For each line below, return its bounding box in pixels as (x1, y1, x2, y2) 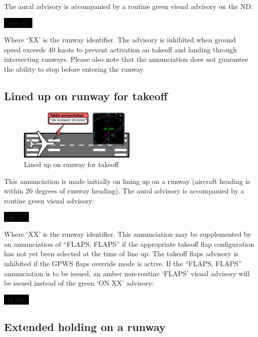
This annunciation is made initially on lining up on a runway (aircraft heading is (4, 175, 250, 186)
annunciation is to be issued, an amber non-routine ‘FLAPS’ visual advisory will (4, 268, 250, 278)
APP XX (7, 20, 29, 27)
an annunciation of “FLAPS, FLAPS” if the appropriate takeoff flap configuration (4, 238, 255, 249)
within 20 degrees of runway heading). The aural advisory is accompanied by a (4, 185, 245, 196)
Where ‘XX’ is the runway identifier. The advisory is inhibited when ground (4, 34, 236, 45)
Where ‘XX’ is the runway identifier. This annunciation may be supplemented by (4, 229, 252, 239)
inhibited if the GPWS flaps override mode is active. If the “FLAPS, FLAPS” (4, 258, 242, 268)
